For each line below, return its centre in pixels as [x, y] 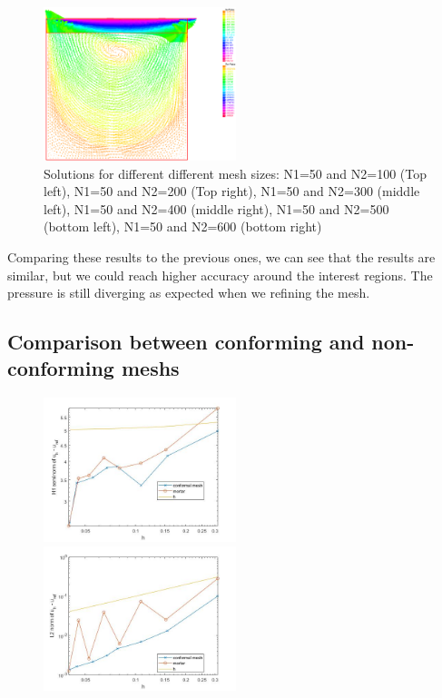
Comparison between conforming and [186, 342]
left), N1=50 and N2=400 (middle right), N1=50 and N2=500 [216, 208]
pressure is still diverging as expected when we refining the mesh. [189, 293]
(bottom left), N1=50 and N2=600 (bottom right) [183, 226]
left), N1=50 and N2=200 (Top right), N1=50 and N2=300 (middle [232, 191]
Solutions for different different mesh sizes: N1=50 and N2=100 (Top [235, 173]
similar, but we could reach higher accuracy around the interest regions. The [220, 275]
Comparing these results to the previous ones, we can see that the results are [221, 256]
